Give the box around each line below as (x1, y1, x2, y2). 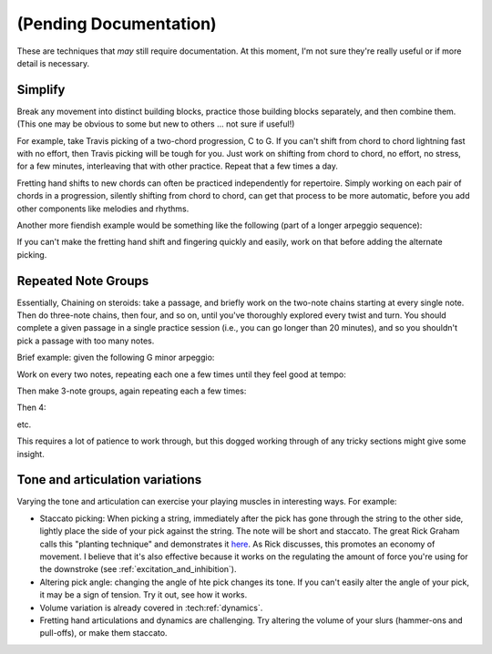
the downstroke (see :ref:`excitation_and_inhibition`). (39, 564, 237, 575)
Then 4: (16, 402, 46, 414)
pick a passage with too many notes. (16, 335, 155, 346)
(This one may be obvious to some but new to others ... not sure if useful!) (16, 118, 295, 129)
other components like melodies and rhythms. (16, 203, 190, 214)
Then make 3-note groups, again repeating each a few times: (16, 385, 247, 396)
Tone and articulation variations (16, 472, 202, 487)
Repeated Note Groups (16, 273, 149, 289)
